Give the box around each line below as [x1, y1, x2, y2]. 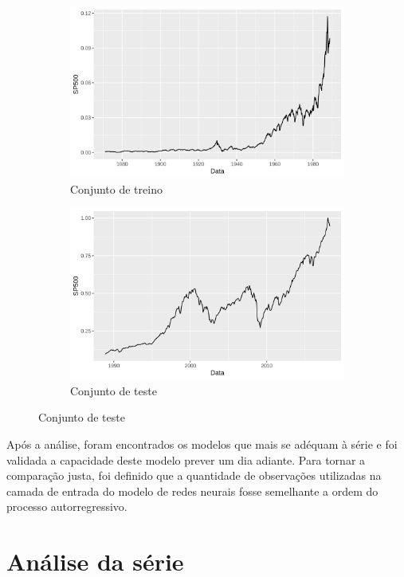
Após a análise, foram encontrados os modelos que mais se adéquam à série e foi [6, 435, 398, 452]
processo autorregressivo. [6, 498, 127, 515]
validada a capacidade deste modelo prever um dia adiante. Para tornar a [6, 451, 366, 468]
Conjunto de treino [70, 180, 163, 197]
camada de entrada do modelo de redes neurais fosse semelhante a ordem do [6, 482, 379, 499]
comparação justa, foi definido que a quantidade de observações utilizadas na [6, 467, 382, 484]
